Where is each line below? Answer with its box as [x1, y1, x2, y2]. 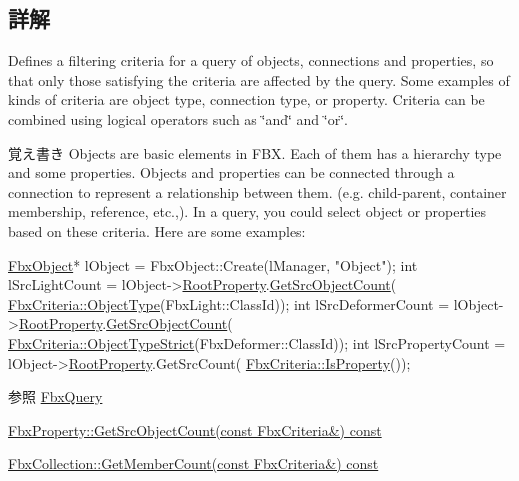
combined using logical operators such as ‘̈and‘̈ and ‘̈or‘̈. [8, 108, 348, 129]
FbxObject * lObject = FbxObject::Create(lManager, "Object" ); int [8, 254, 418, 275]
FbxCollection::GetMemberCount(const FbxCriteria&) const [8, 453, 379, 474]
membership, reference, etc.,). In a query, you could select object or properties [8, 201, 487, 222]
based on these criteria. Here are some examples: [8, 220, 306, 241]
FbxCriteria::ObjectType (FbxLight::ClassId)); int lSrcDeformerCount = [8, 293, 450, 314]
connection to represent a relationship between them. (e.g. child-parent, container [8, 181, 507, 202]
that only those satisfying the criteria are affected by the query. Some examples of [8, 69, 510, 90]
